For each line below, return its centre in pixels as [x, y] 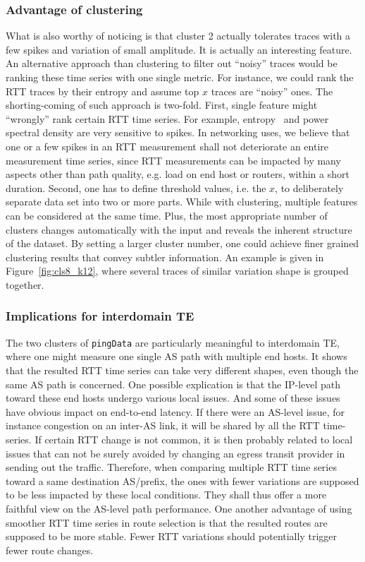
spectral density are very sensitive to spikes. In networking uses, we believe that [178, 132]
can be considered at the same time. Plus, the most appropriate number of [167, 215]
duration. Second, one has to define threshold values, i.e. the [136, 187]
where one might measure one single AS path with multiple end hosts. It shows [177, 356]
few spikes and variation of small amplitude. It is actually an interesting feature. [179, 49]
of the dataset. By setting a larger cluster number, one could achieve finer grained [182, 243]
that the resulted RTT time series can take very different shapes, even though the [182, 370]
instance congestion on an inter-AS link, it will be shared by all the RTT [163, 425]
